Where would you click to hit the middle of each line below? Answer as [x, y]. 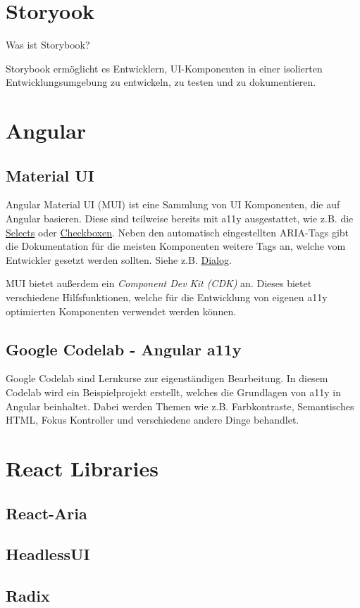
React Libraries [82, 468]
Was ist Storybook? [48, 45]
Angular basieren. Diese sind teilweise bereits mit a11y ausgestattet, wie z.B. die [180, 218]
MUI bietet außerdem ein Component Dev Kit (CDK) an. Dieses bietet [159, 283]
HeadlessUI [48, 554]
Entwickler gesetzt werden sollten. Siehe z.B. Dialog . [119, 259]
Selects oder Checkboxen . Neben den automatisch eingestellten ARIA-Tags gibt [178, 232]
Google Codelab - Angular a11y [124, 349]
